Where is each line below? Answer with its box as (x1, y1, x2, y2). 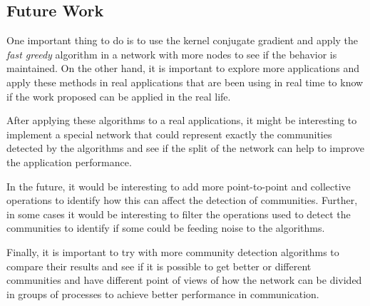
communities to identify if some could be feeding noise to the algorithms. (6, 220, 325, 235)
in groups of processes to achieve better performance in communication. (6, 286, 319, 301)
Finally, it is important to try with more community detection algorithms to (6, 244, 339, 259)
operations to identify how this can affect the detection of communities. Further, (6, 193, 358, 208)
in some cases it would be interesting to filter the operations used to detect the (6, 206, 351, 221)
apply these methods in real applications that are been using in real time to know (6, 74, 364, 89)
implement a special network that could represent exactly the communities (6, 126, 332, 141)
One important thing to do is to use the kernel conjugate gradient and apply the (6, 33, 359, 48)
